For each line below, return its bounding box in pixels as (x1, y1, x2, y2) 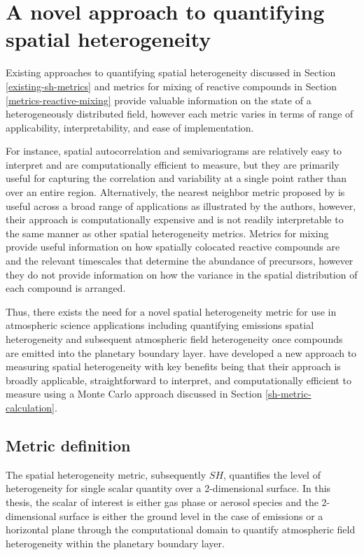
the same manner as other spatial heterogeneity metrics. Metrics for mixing (6, 225, 329, 240)
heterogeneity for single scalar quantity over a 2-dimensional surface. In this (6, 481, 331, 496)
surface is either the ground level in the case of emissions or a (59, 508, 323, 523)
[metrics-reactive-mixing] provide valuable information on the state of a (6, 92, 311, 107)
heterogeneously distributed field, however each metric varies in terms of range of (6, 106, 353, 121)
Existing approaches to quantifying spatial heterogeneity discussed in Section (6, 65, 336, 80)
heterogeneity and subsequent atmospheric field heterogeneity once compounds (6, 332, 343, 346)
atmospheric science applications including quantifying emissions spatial (6, 318, 314, 332)
